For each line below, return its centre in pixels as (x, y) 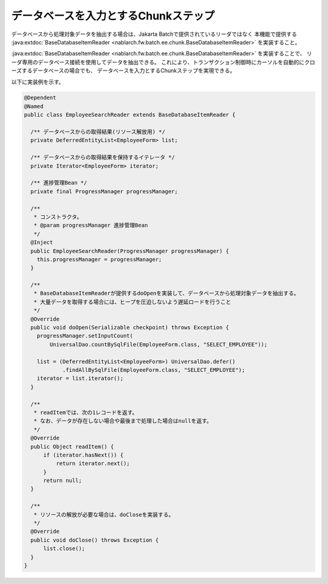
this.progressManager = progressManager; (99, 259)
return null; (63, 481)
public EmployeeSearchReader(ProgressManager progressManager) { (130, 251)
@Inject (42, 242)
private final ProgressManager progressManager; (104, 191)
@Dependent (40, 98)
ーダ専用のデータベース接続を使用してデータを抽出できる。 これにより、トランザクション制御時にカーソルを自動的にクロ (163, 62)
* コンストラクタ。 (58, 217)
